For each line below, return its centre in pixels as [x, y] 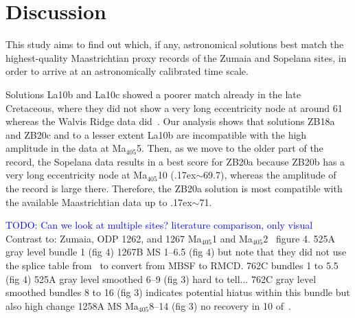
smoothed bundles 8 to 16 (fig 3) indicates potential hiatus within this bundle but [178, 292]
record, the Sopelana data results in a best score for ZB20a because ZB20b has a [175, 161]
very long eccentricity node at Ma [77, 175]
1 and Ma [232, 238]
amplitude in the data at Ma [66, 148]
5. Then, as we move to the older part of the [230, 148]
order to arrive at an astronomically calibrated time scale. [127, 71]
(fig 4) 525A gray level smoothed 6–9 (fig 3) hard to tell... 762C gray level [161, 279]
